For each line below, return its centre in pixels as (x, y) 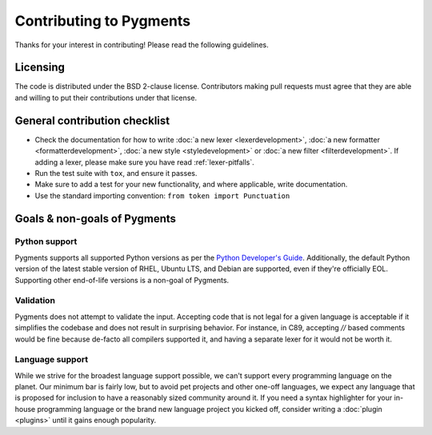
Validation (35, 301)
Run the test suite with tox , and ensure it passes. (116, 173)
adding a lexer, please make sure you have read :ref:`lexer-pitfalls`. (145, 162)
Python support (46, 241)
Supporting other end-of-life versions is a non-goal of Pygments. (122, 280)
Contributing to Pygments (103, 21)
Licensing (40, 68)
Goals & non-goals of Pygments (95, 219)
